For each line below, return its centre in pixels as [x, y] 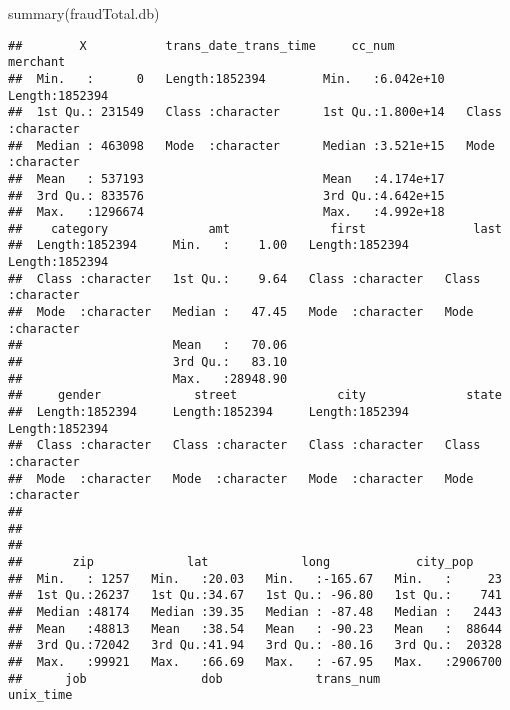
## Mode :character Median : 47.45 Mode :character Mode [241, 312]
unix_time [40, 695]
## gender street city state [255, 395]
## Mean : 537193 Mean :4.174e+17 [226, 178]
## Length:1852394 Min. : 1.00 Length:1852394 [208, 245]
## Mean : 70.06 [148, 345]
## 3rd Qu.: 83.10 [148, 362]
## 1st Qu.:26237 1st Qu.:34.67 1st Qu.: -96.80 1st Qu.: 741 [255, 595]
